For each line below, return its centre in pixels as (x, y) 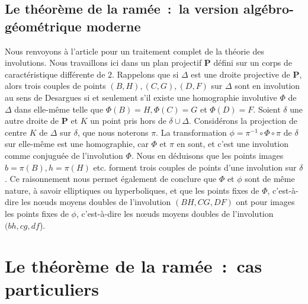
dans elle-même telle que (59, 109)
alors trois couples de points (55, 86)
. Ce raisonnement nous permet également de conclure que (111, 179)
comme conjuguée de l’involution (64, 155)
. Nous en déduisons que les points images (207, 155)
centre (16, 132)
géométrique (43, 26)
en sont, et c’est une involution (232, 144)
